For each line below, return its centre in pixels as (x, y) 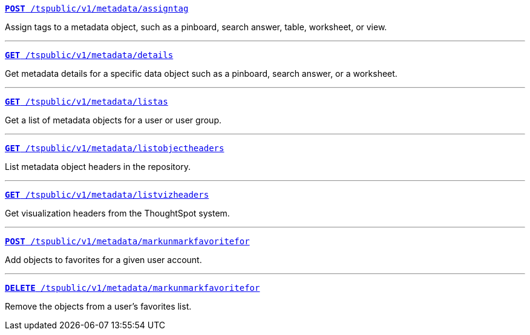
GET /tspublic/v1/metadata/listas (87, 102)
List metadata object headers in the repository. (98, 167)
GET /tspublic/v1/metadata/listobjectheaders (115, 148)
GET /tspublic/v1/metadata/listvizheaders (107, 195)
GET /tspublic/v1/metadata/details (89, 55)
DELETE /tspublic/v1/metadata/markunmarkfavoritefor (132, 288)
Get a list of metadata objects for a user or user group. (113, 120)
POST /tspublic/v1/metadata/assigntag (97, 8)
